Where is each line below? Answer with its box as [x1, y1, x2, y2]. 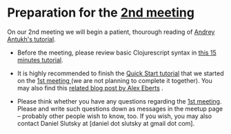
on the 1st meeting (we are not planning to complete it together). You [17, 76, 212, 84]
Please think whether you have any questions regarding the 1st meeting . [17, 97, 222, 105]
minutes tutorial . [17, 55, 63, 64]
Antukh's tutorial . [7, 35, 57, 43]
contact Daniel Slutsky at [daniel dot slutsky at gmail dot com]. [17, 119, 195, 127]
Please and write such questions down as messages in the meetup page [17, 104, 223, 113]
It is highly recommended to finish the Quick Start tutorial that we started [17, 69, 224, 77]
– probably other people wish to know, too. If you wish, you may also [17, 112, 212, 120]
